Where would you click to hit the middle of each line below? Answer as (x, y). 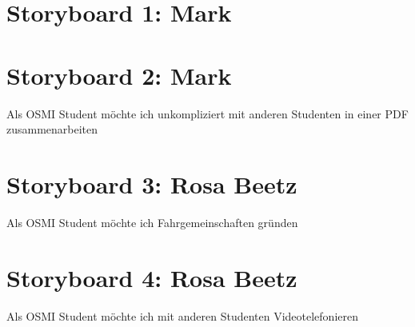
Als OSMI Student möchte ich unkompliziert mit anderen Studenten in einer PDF (207, 113)
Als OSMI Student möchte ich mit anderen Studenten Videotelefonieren (183, 315)
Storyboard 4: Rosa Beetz (152, 277)
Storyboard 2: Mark (119, 75)
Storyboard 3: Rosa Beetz (152, 183)
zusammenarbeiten (52, 129)
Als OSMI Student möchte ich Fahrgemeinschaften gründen (152, 222)
